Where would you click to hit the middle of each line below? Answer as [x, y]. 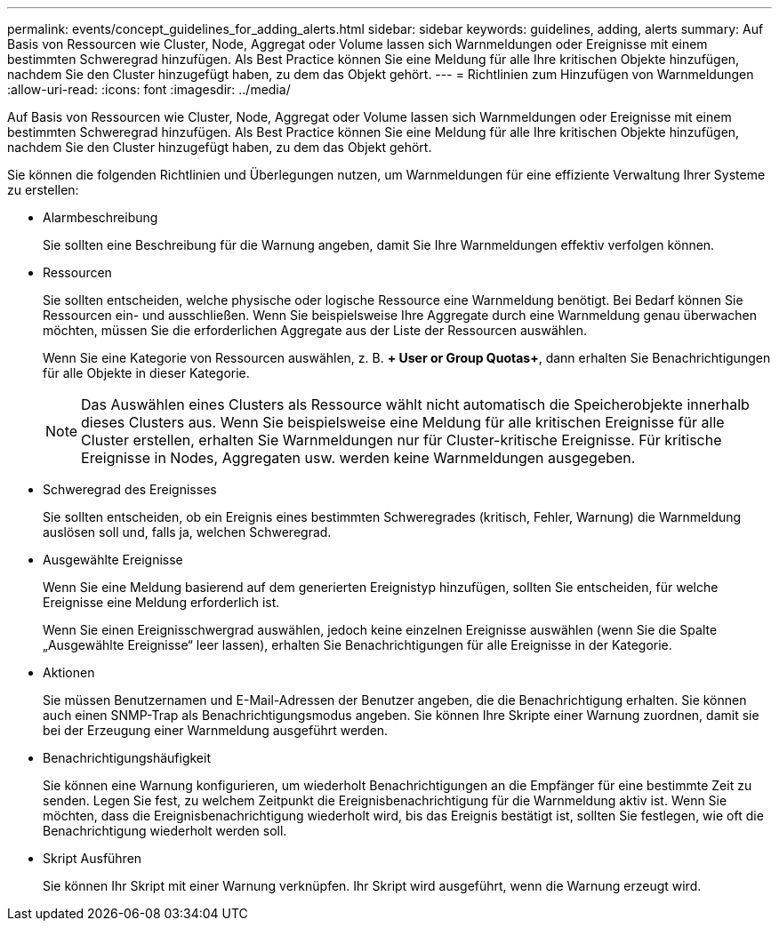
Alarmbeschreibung [100, 217]
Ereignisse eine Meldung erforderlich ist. [161, 602]
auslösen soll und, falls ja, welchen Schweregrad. [187, 532]
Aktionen [69, 672]
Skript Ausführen [92, 858]
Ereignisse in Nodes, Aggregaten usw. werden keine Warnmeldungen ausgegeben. [358, 458]
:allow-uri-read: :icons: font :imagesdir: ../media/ [149, 89]
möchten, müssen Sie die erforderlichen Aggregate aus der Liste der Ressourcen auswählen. [315, 330]
